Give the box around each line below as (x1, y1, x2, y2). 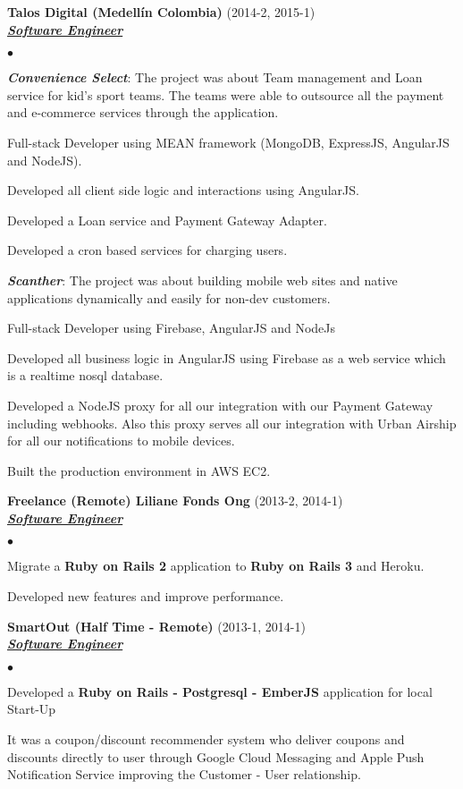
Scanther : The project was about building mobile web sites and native (7, 270, 398, 289)
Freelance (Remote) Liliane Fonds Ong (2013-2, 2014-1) (7, 491, 343, 510)
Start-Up (7, 700, 56, 718)
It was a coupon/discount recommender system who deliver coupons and (7, 730, 405, 749)
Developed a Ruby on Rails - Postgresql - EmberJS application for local (7, 682, 433, 700)
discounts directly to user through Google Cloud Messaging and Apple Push (7, 747, 425, 766)
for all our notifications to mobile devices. (7, 431, 235, 450)
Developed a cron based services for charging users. (7, 241, 288, 259)
